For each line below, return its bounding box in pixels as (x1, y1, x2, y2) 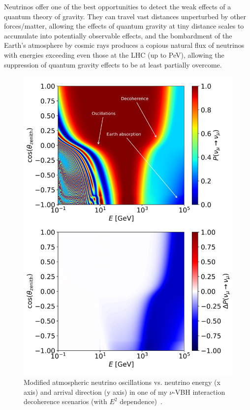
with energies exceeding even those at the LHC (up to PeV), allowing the (4, 49, 224, 60)
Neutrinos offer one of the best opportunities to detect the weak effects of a (4, 1, 231, 11)
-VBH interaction (173, 386, 225, 397)
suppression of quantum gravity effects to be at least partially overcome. (4, 59, 222, 69)
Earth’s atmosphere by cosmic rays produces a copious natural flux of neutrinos (4, 40, 245, 50)
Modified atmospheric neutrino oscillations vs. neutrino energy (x (24, 377, 220, 387)
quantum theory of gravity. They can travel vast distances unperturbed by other (4, 11, 247, 21)
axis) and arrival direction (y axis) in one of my (24, 386, 167, 397)
